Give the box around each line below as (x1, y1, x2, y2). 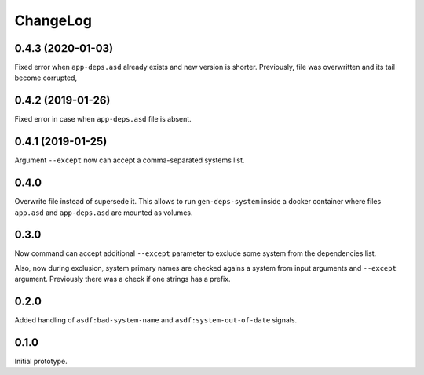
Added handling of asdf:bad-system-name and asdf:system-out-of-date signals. (14, 315, 298, 325)
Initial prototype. (14, 357, 68, 366)
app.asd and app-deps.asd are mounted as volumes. (14, 208, 193, 217)
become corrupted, (14, 73, 78, 82)
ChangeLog (14, 12, 92, 29)
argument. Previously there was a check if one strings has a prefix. (14, 275, 231, 284)
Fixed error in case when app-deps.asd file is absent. (14, 115, 192, 124)
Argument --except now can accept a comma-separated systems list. (14, 155, 245, 165)
